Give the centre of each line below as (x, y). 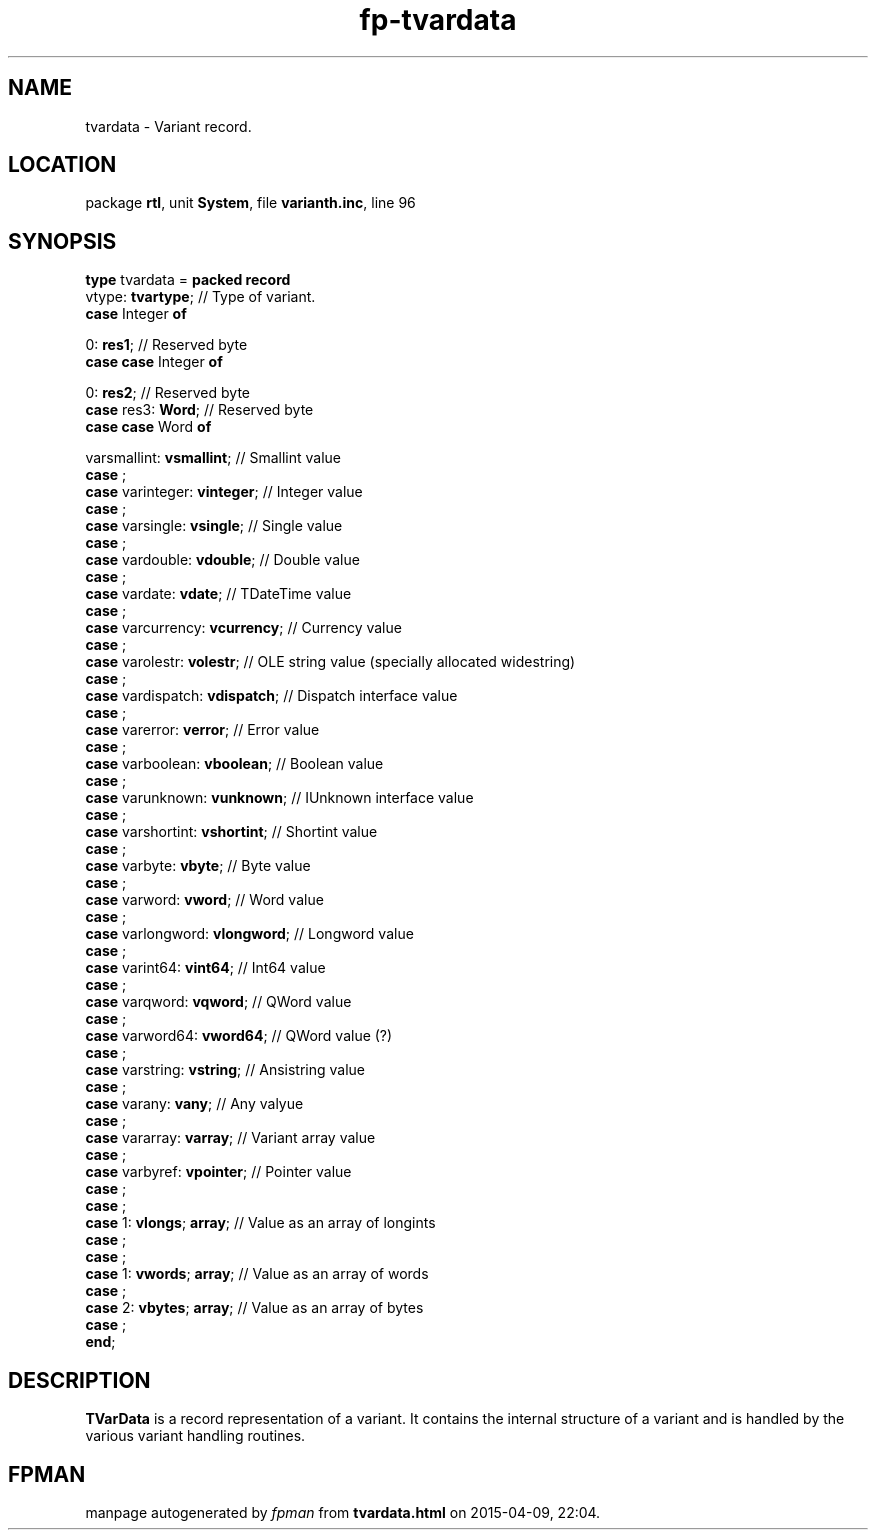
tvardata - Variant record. (168, 126)
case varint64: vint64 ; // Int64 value (205, 968)
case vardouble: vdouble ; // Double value (222, 560)
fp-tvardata (438, 20)
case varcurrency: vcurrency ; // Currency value (243, 628)
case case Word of (148, 427)
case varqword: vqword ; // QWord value (218, 1002)
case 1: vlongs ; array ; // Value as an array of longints (260, 1223)
